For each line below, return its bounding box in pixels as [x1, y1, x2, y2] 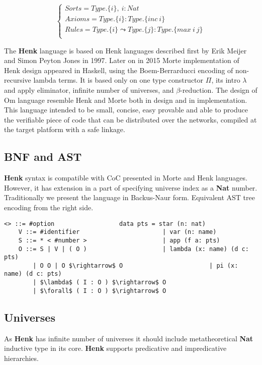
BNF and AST [4, 149, 82, 164]
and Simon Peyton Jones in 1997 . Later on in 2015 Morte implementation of [4, 55, 239, 66]
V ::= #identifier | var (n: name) [18, 228, 217, 236]
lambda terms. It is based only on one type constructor [33, 75, 204, 85]
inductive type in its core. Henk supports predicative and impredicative [4, 343, 227, 353]
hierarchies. [4, 352, 39, 363]
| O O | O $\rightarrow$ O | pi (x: [33, 262, 238, 269]
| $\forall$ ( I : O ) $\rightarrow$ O [33, 287, 166, 294]
